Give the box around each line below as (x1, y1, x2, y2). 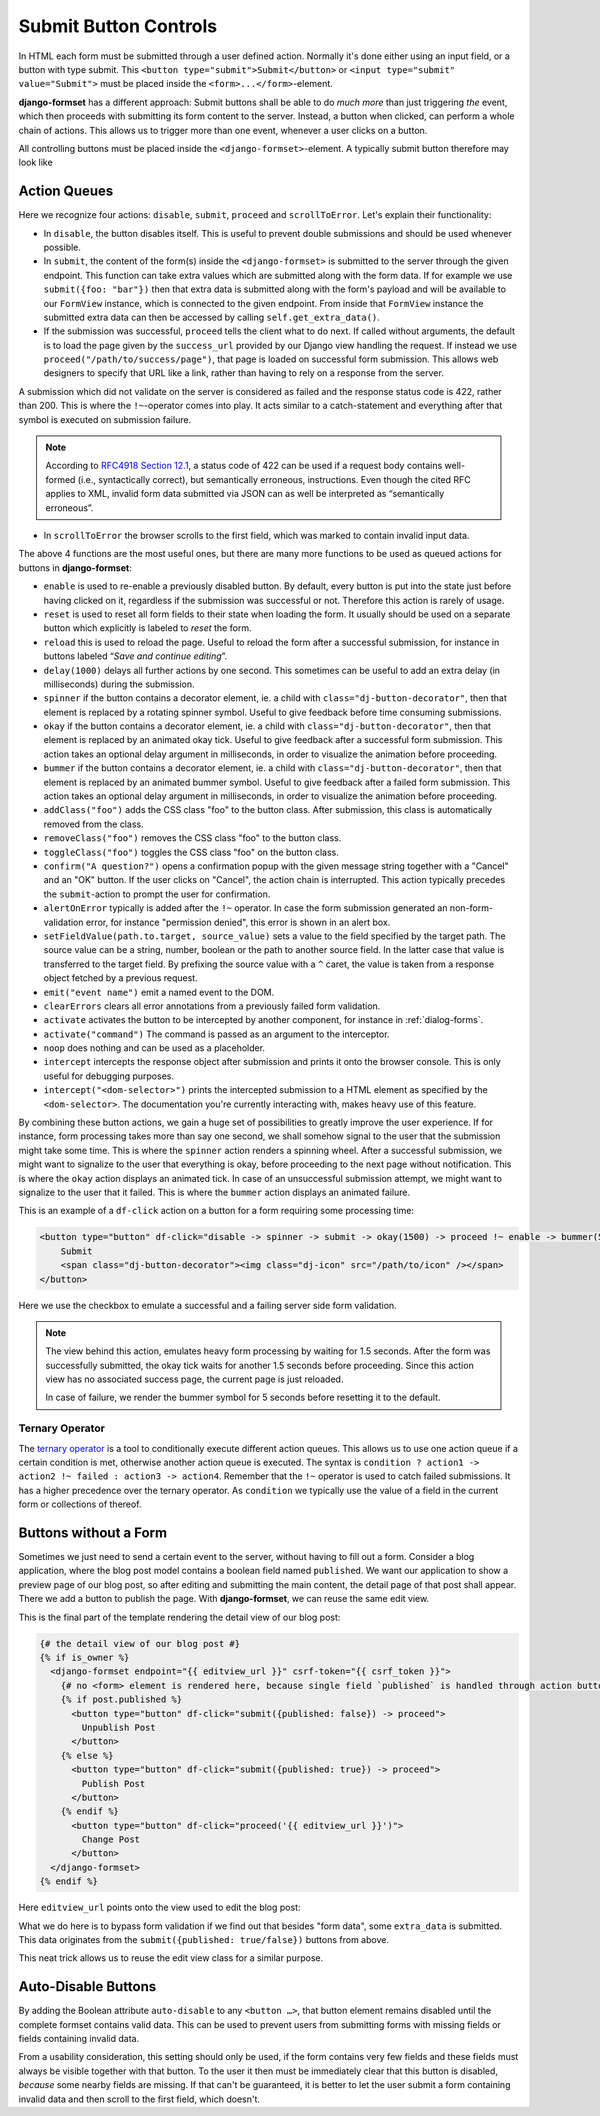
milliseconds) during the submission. (43, 678, 195, 690)
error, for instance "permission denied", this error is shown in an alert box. (85, 916, 391, 928)
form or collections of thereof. (18, 1498, 142, 1510)
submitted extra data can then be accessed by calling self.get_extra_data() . (43, 311, 380, 323)
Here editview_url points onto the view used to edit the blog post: (18, 1901, 301, 1914)
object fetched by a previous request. (43, 972, 199, 984)
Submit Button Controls (18, 15, 218, 37)
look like (18, 156, 54, 169)
